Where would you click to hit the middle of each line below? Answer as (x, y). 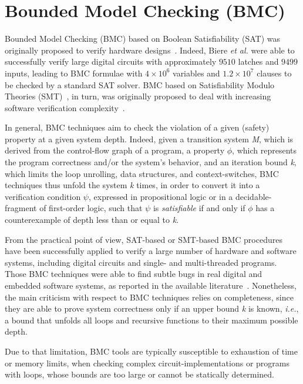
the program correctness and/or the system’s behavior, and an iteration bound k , (151, 162)
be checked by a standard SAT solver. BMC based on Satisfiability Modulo (140, 84)
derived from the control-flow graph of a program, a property (115, 150)
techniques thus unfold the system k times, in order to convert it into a (132, 185)
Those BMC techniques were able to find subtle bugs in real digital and (134, 274)
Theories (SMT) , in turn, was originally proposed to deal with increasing (138, 96)
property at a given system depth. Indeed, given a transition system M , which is (149, 138)
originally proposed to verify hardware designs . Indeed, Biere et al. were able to (150, 50)
